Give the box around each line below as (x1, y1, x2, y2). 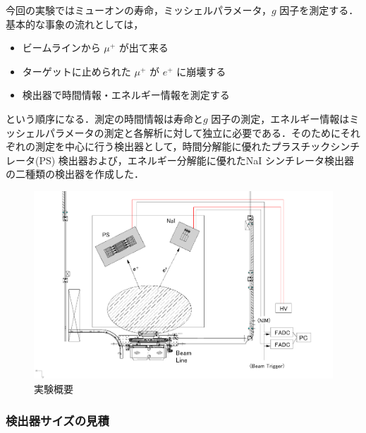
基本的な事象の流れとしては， (6, 16, 144, 31)
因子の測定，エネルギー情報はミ (211, 111, 360, 126)
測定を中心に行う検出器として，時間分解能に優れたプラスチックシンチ (35, 139, 360, 154)
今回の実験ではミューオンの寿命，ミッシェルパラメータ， (6, 3, 272, 17)
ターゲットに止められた (22, 63, 131, 78)
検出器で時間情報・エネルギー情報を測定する (22, 87, 230, 102)
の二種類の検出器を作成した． (6, 166, 144, 181)
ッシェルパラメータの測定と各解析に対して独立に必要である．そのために (6, 125, 341, 140)
